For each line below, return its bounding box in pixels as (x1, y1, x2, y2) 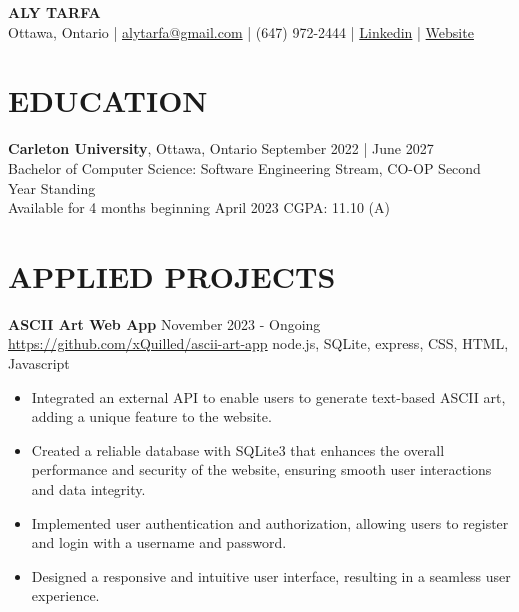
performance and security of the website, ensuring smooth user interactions (31, 459, 492, 480)
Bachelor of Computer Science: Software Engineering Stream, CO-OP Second (8, 157, 481, 178)
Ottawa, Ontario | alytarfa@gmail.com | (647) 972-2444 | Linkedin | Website (8, 21, 474, 42)
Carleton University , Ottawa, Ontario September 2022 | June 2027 (8, 138, 434, 159)
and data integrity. (31, 478, 146, 499)
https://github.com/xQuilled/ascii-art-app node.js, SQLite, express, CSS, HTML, (8, 333, 509, 354)
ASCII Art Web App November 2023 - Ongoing (8, 313, 321, 334)
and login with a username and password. (31, 532, 287, 553)
